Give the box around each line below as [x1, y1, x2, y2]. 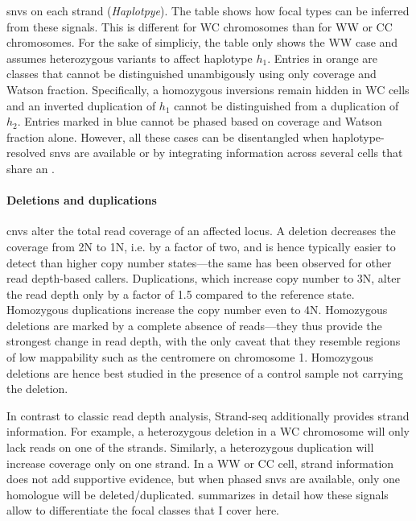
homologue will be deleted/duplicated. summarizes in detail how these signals [6, 486, 389, 502]
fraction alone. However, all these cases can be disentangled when [6, 128, 329, 145]
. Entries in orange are [267, 49, 378, 66]
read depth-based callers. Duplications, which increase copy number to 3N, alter [6, 270, 401, 287]
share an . [6, 159, 56, 176]
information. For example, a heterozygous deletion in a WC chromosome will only [6, 423, 410, 440]
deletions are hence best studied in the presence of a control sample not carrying [6, 364, 403, 381]
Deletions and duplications [6, 192, 157, 209]
